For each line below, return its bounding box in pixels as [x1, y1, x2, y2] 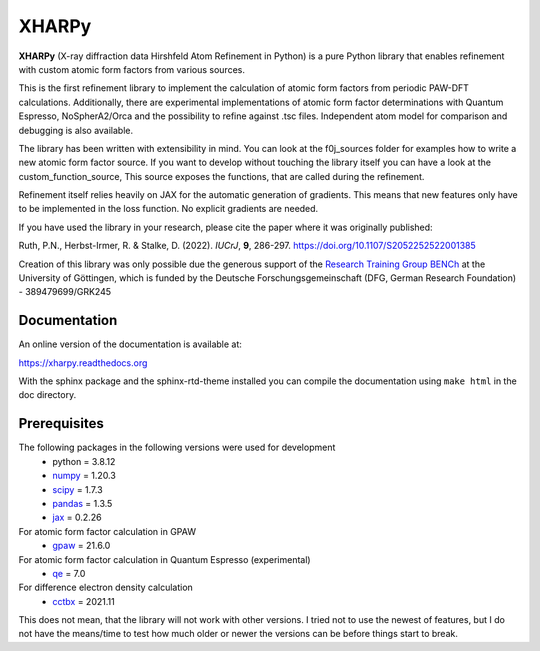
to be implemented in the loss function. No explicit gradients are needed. [18, 203, 319, 215]
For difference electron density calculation [18, 581, 194, 594]
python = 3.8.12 [52, 455, 116, 467]
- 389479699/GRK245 [18, 286, 112, 298]
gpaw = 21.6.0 [52, 540, 111, 552]
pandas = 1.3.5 [52, 497, 113, 509]
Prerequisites [18, 415, 104, 432]
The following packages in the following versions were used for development [18, 441, 336, 454]
